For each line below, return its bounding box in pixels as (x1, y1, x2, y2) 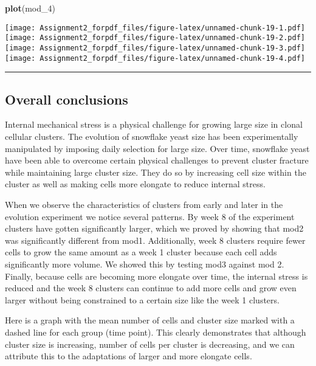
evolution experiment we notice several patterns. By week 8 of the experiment (5, 210, 295, 223)
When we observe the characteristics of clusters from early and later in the (5, 198, 283, 210)
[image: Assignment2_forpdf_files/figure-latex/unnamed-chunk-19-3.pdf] (5, 43, 305, 52)
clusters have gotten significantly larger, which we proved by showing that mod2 (5, 222, 304, 235)
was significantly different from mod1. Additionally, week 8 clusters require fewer (5, 233, 306, 246)
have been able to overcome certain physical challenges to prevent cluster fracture (5, 154, 309, 167)
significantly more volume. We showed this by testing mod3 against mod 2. (5, 257, 284, 270)
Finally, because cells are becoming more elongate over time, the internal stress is (5, 269, 308, 282)
